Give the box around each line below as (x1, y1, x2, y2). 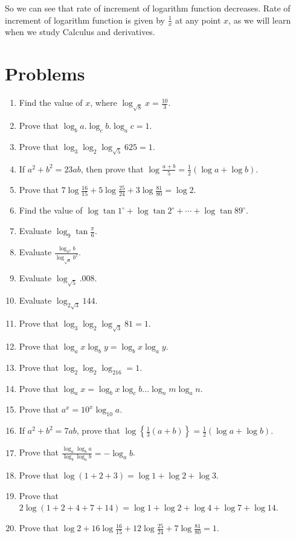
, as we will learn (228, 13, 291, 26)
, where (90, 96, 117, 109)
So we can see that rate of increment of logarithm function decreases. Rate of (5, 2, 291, 14)
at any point (175, 13, 221, 26)
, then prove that (80, 162, 144, 175)
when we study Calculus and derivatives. (5, 25, 155, 38)
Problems (5, 61, 85, 86)
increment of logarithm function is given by (5, 13, 166, 26)
